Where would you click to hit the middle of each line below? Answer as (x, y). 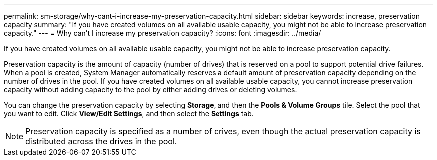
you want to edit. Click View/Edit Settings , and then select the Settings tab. (129, 113)
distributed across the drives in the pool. (101, 141)
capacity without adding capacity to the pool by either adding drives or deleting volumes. (151, 89)
